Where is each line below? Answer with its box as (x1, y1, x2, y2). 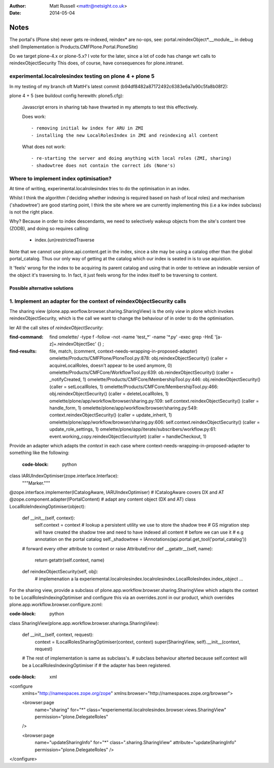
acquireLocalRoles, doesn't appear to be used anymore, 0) (49, 362, 173, 368)
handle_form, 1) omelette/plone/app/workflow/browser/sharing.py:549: (49, 405, 198, 411)
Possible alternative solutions (9, 285, 74, 291)
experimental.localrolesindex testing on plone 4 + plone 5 (9, 73, 155, 80)
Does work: (22, 113, 46, 119)
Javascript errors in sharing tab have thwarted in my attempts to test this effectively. (22, 104, 198, 110)
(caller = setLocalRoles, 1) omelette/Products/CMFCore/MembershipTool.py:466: (49, 383, 219, 390)
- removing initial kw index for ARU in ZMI (31, 125, 144, 131)
